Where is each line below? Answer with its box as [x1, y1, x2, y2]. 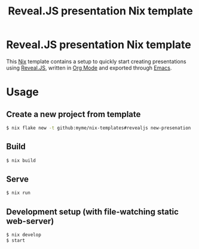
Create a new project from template [6, 109, 141, 119]
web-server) [6, 216, 54, 226]
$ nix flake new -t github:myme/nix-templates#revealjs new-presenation [6, 125, 191, 131]
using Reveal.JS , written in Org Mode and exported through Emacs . [6, 64, 172, 71]
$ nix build [6, 157, 36, 163]
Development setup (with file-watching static [6, 206, 179, 217]
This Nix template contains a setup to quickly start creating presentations [6, 58, 186, 65]
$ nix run [6, 190, 31, 196]
